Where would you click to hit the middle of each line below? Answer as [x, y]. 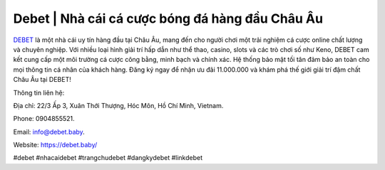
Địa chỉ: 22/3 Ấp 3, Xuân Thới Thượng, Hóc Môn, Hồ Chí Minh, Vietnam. [118, 105]
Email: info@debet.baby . [49, 132]
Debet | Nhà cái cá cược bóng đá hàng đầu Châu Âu [168, 18]
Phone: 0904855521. [44, 119]
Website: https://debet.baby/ [55, 145]
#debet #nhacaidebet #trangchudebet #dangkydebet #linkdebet [108, 158]
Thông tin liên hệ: [39, 92]
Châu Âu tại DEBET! [42, 80]
